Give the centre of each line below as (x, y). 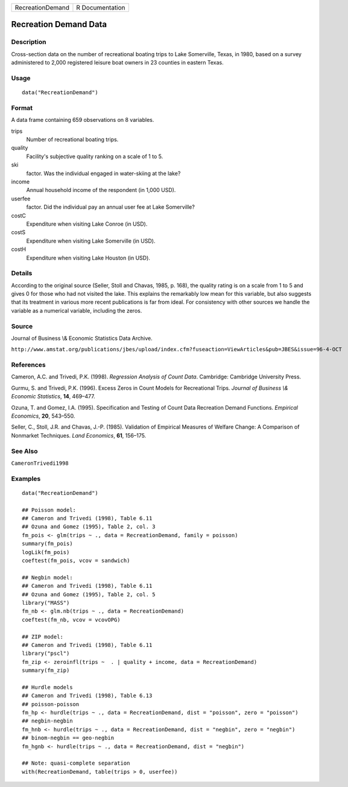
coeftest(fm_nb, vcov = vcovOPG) (71, 620)
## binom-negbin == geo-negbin (68, 738)
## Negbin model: (47, 577)
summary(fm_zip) (46, 671)
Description (29, 42)
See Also (24, 451)
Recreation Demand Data (59, 24)
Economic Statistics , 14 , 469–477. (53, 397)
